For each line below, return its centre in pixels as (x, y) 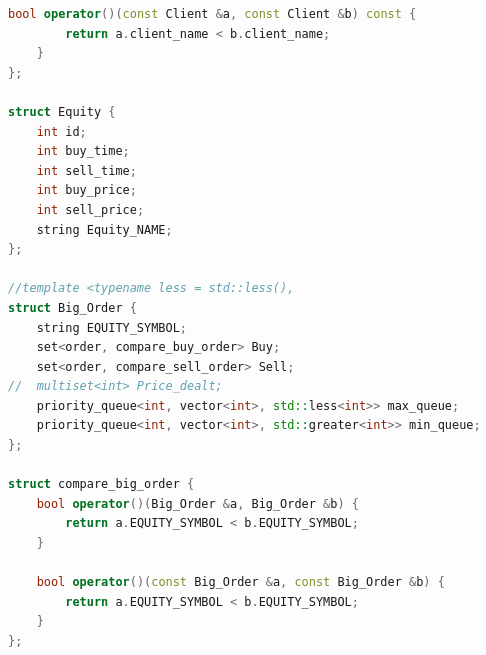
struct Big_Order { (72, 307)
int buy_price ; (86, 190)
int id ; (61, 131)
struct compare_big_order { (101, 484)
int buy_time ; (83, 151)
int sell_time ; (86, 170)
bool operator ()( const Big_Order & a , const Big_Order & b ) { (240, 582)
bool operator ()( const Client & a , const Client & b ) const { (212, 14)
